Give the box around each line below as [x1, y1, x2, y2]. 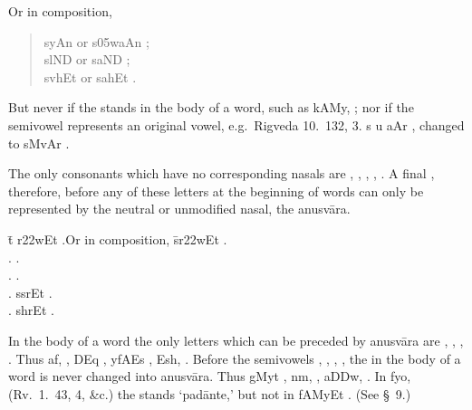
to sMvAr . [8, 133, 70, 152]
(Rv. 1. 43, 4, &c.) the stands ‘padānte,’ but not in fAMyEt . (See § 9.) [8, 384, 411, 403]
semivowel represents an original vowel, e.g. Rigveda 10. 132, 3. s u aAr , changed [8, 115, 465, 134]
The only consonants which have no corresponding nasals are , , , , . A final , [8, 164, 435, 183]
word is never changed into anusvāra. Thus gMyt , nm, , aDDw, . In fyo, [8, 367, 411, 386]
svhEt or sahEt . [43, 67, 137, 86]
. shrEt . [8, 300, 54, 319]
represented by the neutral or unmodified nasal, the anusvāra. [8, 199, 351, 218]
